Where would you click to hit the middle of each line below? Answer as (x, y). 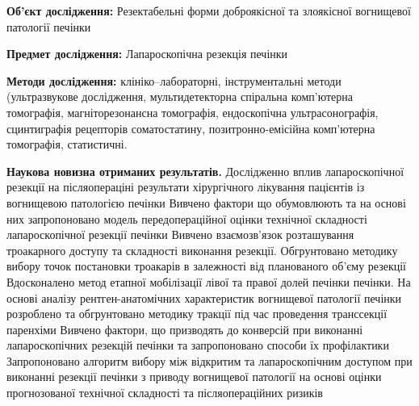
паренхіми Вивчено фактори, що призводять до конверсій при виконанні (185, 329)
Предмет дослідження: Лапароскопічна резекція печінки (147, 54)
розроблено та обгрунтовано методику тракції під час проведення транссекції (197, 314)
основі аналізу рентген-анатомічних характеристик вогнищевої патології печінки (204, 297)
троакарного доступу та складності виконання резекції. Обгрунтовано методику (202, 250)
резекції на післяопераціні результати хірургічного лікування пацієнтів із (186, 187)
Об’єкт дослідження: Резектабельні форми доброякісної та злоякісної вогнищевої (209, 10)
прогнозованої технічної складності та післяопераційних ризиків (165, 393)
